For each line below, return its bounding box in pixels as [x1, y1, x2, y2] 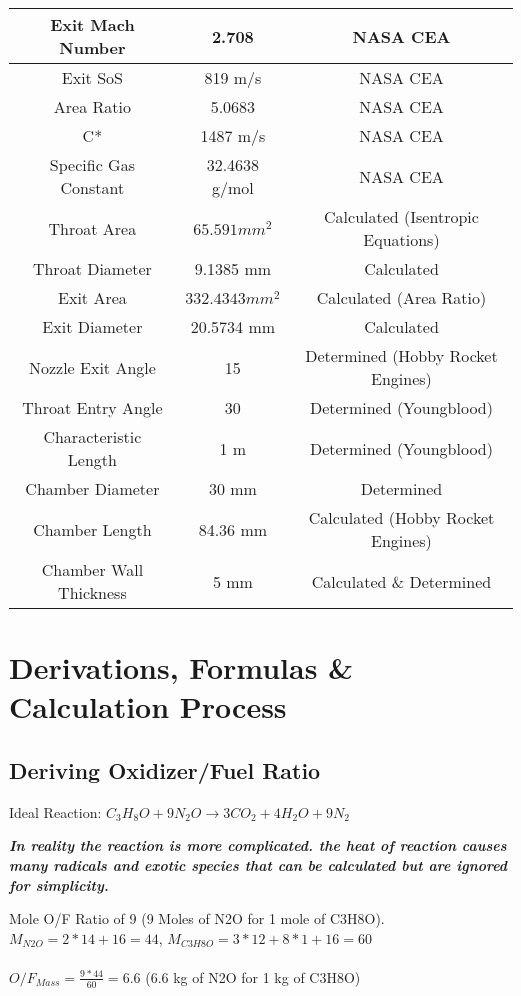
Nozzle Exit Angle [28, 355, 156, 379]
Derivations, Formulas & [9, 647, 354, 688]
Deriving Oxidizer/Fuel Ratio [9, 754, 321, 785]
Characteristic [43, 425, 142, 448]
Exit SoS [61, 66, 123, 89]
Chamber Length [33, 517, 152, 541]
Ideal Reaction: [9, 801, 102, 822]
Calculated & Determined [311, 569, 492, 593]
